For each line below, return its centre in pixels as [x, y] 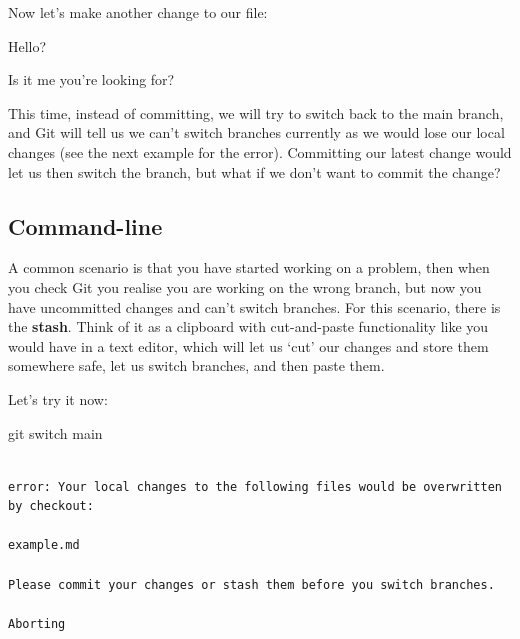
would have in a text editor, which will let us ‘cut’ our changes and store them [248, 345]
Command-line [85, 225]
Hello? [27, 45]
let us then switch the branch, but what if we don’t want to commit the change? [254, 171]
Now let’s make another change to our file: [138, 12]
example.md [44, 545]
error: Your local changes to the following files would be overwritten [255, 486]
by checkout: [51, 506]
